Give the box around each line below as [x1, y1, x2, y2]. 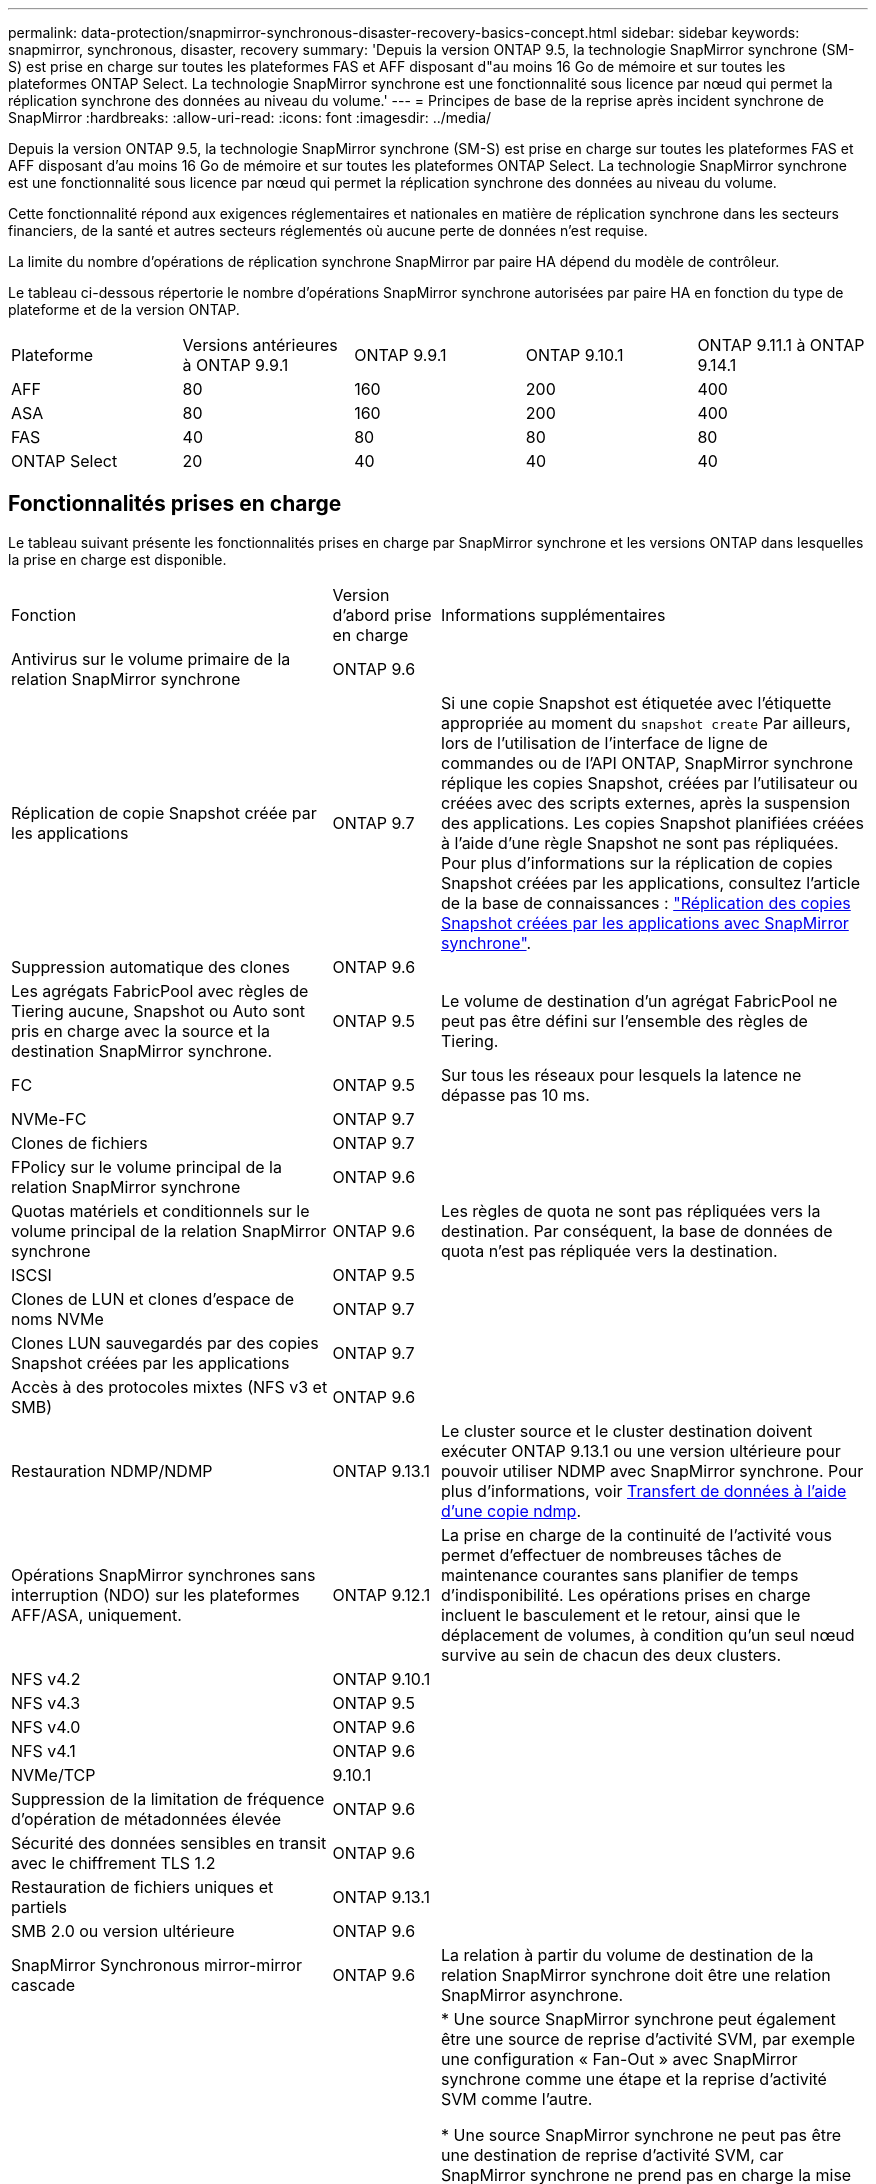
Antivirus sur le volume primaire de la [11, 648, 291, 669]
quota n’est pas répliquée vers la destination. [441, 1240, 778, 1261]
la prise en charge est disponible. [8, 550, 227, 568]
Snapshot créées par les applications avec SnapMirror [441, 912, 849, 933]
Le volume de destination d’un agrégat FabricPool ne [441, 990, 838, 1011]
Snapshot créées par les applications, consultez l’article [441, 872, 861, 893]
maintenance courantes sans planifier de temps [441, 1564, 799, 1585]
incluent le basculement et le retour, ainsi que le [441, 1604, 801, 1625]
